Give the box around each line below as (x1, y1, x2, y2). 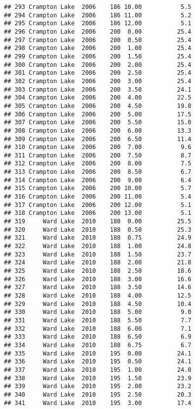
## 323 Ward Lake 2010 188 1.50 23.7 (4, 251, 192, 258)
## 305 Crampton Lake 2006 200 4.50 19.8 (4, 102, 192, 109)
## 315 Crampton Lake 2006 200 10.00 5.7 (4, 185, 192, 192)
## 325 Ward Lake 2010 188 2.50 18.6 (4, 267, 192, 274)
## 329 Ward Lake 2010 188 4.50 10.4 (4, 300, 192, 307)
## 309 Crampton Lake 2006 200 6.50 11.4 (4, 135, 192, 143)
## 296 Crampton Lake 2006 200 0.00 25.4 (4, 28, 192, 35)
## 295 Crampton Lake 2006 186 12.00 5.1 (4, 20, 192, 27)
